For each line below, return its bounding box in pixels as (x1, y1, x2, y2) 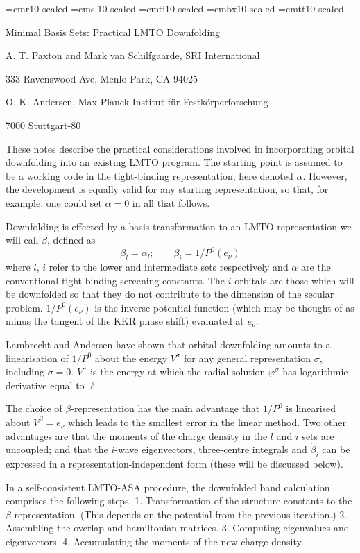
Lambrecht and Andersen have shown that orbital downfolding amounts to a (6, 337, 331, 351)
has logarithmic (282, 364, 348, 379)
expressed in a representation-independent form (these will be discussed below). (6, 456, 343, 470)
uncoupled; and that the (6, 442, 108, 457)
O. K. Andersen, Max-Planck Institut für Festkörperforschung (6, 94, 268, 109)
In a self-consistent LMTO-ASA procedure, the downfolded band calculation (6, 479, 330, 494)
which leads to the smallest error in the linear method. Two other (68, 414, 347, 429)
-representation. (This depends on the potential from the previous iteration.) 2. (10, 507, 348, 521)
